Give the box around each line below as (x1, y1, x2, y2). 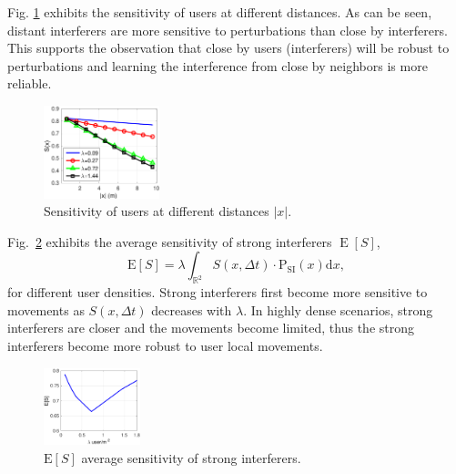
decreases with (151, 300, 232, 319)
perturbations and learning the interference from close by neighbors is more (7, 56, 428, 75)
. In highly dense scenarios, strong (243, 300, 433, 319)
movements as (7, 300, 85, 319)
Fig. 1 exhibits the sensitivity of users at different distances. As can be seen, (7, 3, 432, 21)
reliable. (7, 74, 52, 93)
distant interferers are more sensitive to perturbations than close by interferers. (7, 20, 448, 39)
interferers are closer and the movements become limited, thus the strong (7, 318, 415, 337)
